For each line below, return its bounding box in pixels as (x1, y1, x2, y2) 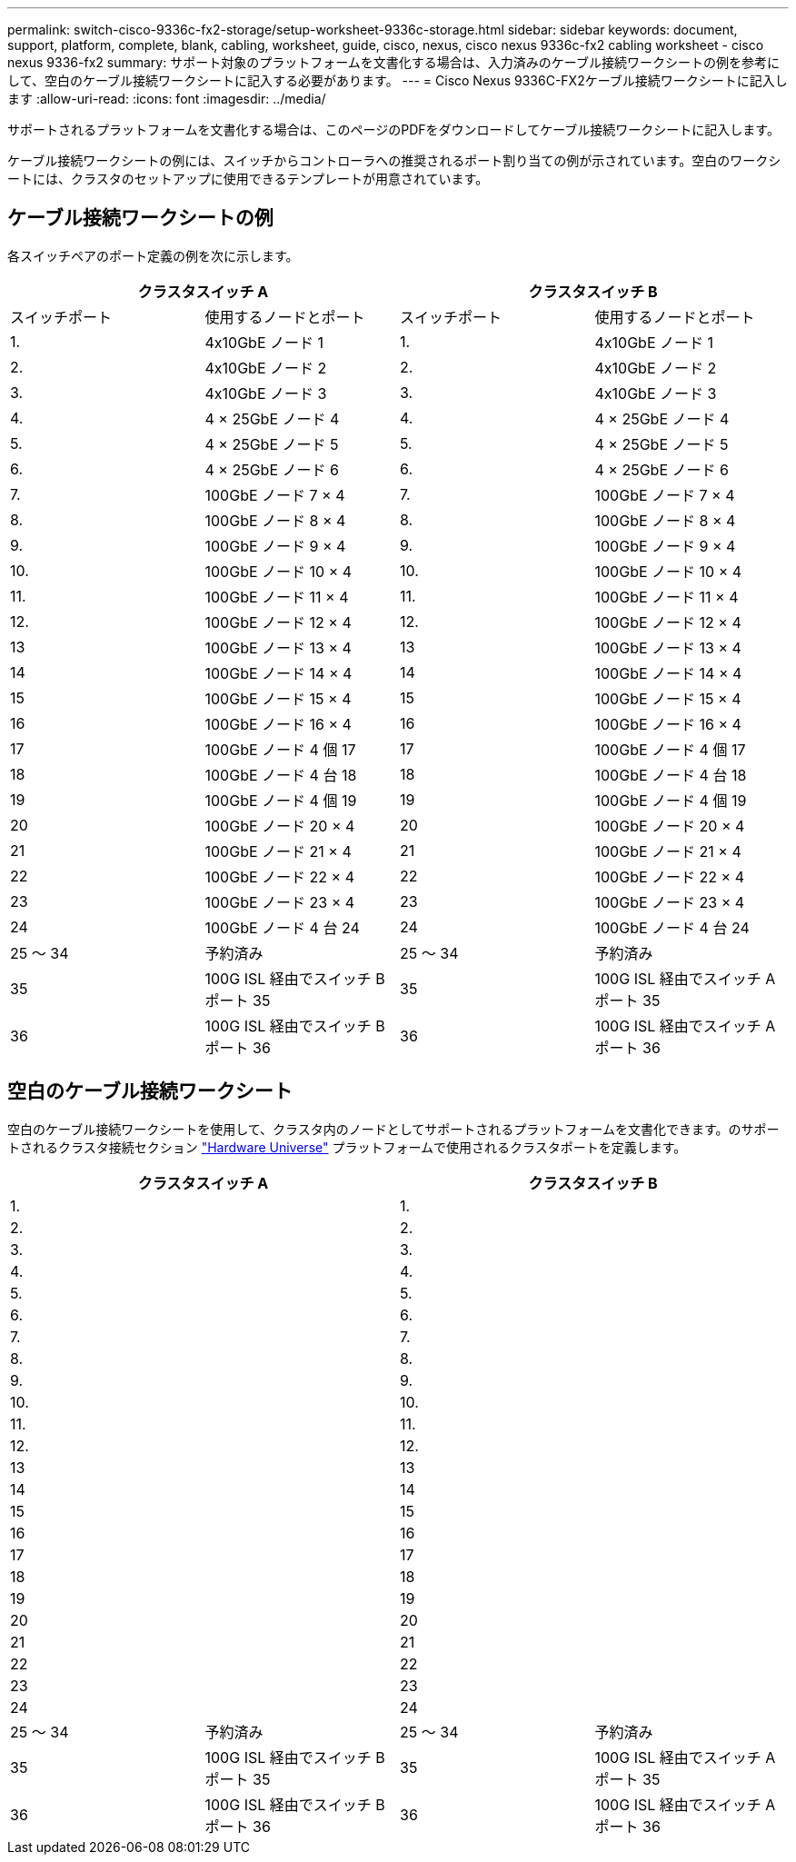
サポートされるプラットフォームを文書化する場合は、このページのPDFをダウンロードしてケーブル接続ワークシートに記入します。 (7, 122, 780, 137)
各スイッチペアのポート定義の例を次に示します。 (7, 247, 299, 264)
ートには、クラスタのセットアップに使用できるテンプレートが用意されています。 (7, 171, 489, 186)
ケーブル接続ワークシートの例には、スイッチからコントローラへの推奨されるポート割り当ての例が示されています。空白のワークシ (7, 153, 781, 168)
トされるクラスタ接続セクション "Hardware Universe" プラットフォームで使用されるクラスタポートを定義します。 (7, 1139, 687, 1155)
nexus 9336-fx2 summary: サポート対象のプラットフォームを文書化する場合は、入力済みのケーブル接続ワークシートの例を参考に (7, 55, 780, 70)
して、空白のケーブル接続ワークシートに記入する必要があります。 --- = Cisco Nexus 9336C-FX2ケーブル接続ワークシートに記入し (7, 73, 788, 88)
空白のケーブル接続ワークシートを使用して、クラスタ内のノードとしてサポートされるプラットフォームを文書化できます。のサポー (7, 1120, 780, 1137)
